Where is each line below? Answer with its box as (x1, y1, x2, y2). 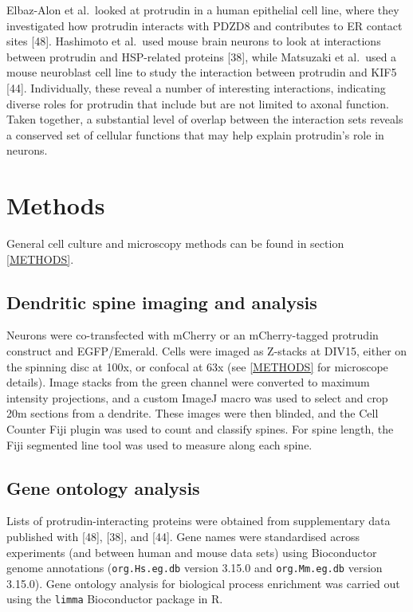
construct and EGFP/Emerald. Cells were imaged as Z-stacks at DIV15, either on (6, 343, 407, 359)
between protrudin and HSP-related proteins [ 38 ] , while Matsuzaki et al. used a (6, 48, 397, 65)
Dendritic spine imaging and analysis (6, 289, 317, 314)
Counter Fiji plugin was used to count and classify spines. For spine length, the (6, 421, 394, 437)
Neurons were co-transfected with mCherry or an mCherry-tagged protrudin (6, 327, 379, 343)
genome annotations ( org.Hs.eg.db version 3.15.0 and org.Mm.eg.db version (6, 559, 383, 576)
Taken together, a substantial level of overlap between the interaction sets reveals (6, 111, 403, 127)
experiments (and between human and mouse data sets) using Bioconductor (6, 543, 377, 560)
